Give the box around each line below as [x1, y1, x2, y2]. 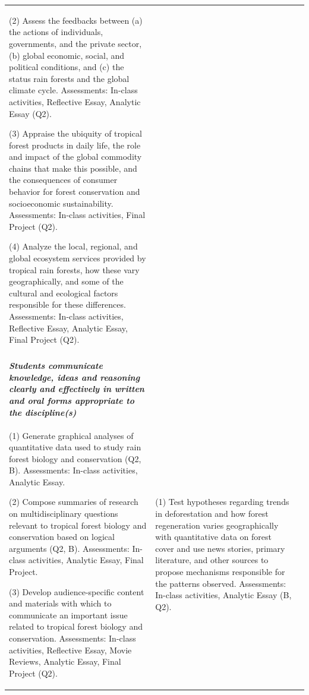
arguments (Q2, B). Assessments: [9, 542, 130, 554]
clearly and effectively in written [9, 383, 144, 395]
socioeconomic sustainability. [9, 197, 113, 209]
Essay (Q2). [9, 107, 52, 119]
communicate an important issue [9, 608, 128, 621]
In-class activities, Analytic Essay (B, [155, 589, 292, 601]
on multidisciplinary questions [9, 507, 118, 520]
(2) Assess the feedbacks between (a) [9, 14, 143, 26]
